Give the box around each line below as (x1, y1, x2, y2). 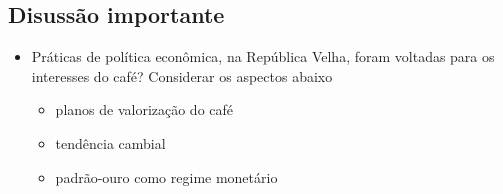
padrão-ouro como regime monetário (55, 166, 278, 187)
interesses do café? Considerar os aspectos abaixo (31, 65, 333, 86)
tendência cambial (55, 132, 166, 153)
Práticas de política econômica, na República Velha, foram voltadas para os (31, 46, 495, 67)
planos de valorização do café (55, 99, 234, 120)
